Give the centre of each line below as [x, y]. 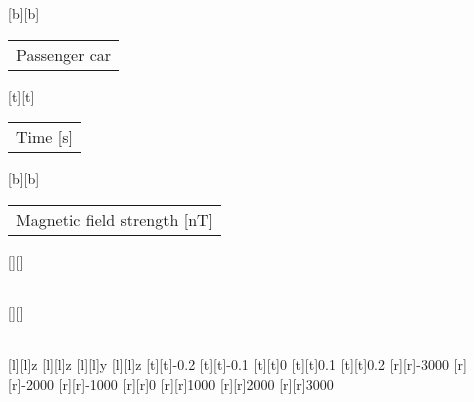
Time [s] [44, 137]
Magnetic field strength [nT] [115, 219]
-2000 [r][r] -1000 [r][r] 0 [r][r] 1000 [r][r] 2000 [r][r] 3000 [177, 383]
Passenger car [64, 54]
